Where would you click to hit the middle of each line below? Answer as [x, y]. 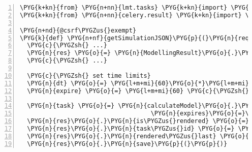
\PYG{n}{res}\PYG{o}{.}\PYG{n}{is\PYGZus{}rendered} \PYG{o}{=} [138, 121]
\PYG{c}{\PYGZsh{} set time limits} [89, 75]
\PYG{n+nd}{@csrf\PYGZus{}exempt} [78, 30]
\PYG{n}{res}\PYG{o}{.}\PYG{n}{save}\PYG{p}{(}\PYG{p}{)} [127, 144]
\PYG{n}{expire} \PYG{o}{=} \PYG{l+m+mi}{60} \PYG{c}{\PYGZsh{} [138, 91]
